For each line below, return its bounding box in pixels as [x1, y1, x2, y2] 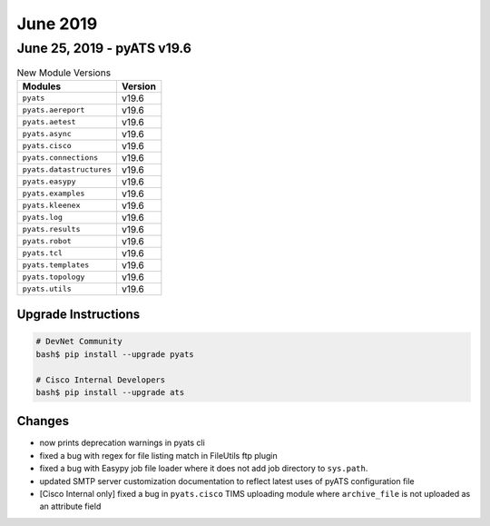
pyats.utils [22, 284, 72, 294]
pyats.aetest [22, 117, 76, 127]
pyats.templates [22, 260, 90, 270]
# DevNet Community [35, 336, 122, 347]
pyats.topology [22, 273, 85, 282]
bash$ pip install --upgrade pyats [35, 349, 194, 359]
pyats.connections [22, 153, 99, 163]
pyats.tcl [22, 248, 64, 258]
